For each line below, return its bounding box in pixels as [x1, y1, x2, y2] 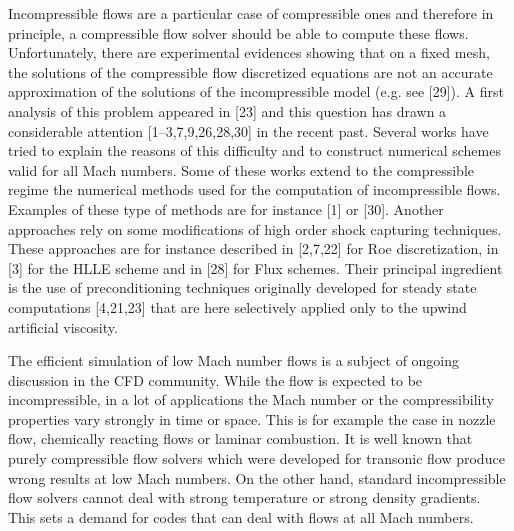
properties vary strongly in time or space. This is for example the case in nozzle [8, 408, 496, 429]
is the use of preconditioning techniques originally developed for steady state [8, 277, 477, 298]
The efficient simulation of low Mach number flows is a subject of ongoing [8, 350, 460, 371]
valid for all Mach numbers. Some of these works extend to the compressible [8, 159, 475, 180]
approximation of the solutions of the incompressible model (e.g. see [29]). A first [8, 81, 505, 102]
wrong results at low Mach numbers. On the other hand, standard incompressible [8, 467, 506, 488]
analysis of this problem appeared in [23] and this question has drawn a [8, 100, 447, 121]
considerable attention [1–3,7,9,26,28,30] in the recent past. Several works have [8, 120, 489, 141]
